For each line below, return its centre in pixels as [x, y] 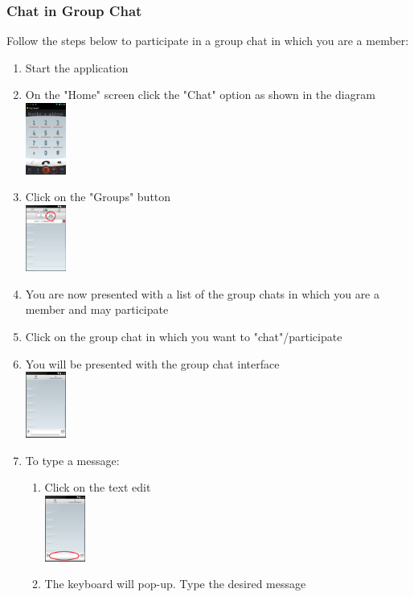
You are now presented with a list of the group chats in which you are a [202, 293]
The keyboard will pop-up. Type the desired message [175, 584]
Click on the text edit [98, 487]
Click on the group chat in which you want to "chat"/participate [184, 336]
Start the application [77, 67]
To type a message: [72, 460]
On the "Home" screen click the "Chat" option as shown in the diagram [200, 95]
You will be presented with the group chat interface [152, 363]
